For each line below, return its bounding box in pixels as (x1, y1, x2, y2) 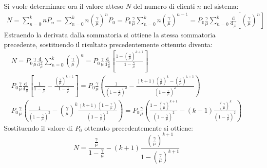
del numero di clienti (133, 1, 195, 11)
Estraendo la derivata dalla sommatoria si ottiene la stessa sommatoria (4, 30, 216, 40)
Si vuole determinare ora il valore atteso (4, 1, 124, 11)
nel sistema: (203, 1, 239, 11)
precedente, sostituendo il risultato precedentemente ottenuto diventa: (4, 39, 212, 49)
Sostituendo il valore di (4, 122, 73, 133)
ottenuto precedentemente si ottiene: (84, 122, 193, 133)
